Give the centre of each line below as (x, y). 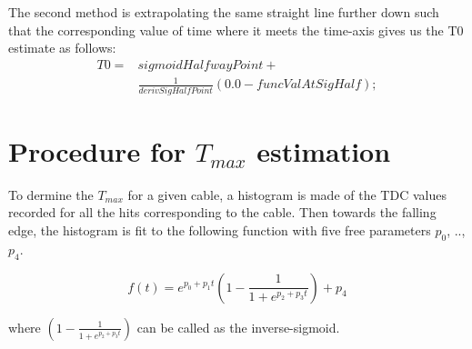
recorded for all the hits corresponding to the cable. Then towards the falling (222, 212)
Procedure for (97, 150)
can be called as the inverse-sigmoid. (238, 327)
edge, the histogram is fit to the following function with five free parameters (220, 229)
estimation (324, 150)
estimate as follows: (62, 48)
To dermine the (51, 194)
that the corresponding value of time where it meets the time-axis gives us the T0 (236, 30)
